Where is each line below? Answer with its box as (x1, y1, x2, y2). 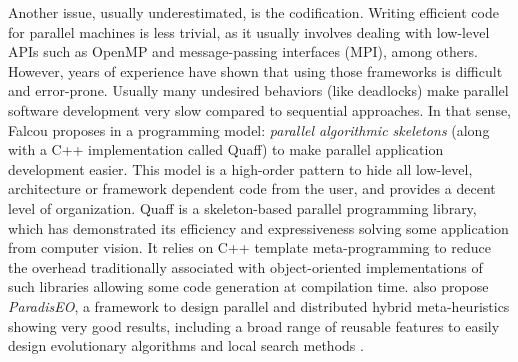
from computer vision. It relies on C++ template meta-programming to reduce (8, 237, 491, 258)
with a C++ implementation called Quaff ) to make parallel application (8, 139, 444, 160)
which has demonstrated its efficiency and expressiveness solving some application (8, 217, 509, 238)
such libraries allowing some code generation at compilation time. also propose (8, 276, 489, 297)
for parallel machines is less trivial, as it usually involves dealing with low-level (8, 21, 490, 42)
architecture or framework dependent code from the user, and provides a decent (8, 178, 496, 199)
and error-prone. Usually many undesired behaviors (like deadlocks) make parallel (8, 80, 509, 101)
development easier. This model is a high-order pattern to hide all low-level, (8, 158, 473, 179)
